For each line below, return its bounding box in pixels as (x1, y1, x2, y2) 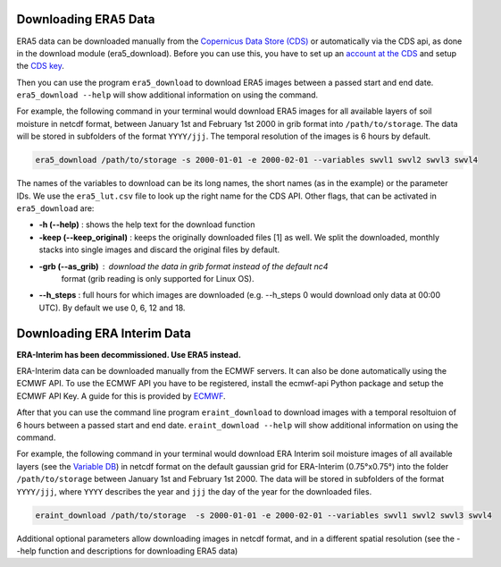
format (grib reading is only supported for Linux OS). (61, 273, 255, 283)
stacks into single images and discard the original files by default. (38, 244, 280, 255)
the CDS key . (16, 61, 64, 72)
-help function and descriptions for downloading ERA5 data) (16, 546, 238, 556)
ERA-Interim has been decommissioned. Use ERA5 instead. (16, 349, 241, 360)
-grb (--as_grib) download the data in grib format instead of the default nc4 (38, 260, 329, 272)
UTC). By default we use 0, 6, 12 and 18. (38, 302, 186, 313)
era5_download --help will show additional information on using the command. (16, 89, 319, 100)
